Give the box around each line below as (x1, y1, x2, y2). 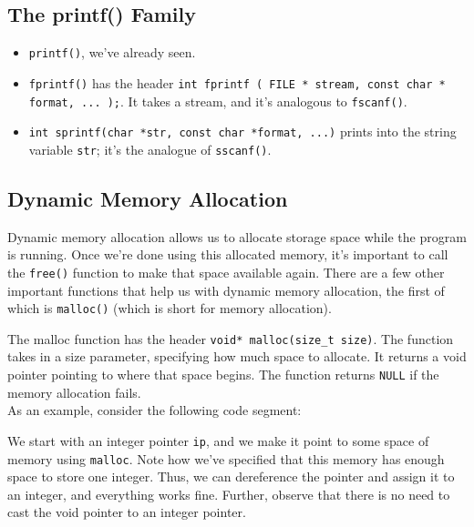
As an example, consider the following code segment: (7, 400, 302, 420)
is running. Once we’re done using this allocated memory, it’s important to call (7, 245, 448, 264)
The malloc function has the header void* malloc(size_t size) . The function (7, 329, 454, 348)
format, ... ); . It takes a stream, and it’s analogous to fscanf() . (28, 91, 407, 110)
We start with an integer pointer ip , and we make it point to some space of (7, 431, 429, 450)
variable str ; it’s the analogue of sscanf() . (28, 139, 272, 158)
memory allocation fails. (7, 382, 141, 401)
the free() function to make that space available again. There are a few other (7, 262, 445, 281)
